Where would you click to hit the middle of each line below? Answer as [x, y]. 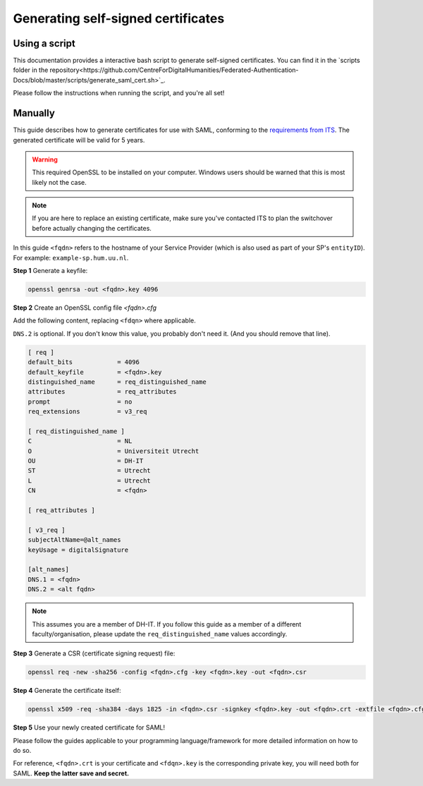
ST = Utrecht [89, 471]
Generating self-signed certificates [119, 18]
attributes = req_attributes [102, 392]
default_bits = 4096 [84, 362]
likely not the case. [60, 182]
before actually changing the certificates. [92, 228]
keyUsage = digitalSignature [78, 550]
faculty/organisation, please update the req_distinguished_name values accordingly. [160, 634]
